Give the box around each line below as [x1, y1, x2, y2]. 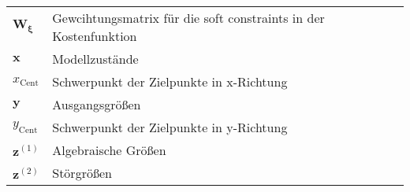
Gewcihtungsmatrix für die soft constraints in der [52, 9, 325, 27]
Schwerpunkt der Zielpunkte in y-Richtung [52, 118, 288, 136]
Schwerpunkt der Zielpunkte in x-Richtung [52, 72, 288, 90]
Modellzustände [52, 50, 139, 68]
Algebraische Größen [52, 141, 166, 159]
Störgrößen [52, 164, 112, 182]
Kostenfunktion [52, 27, 137, 45]
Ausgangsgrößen [52, 95, 141, 113]
